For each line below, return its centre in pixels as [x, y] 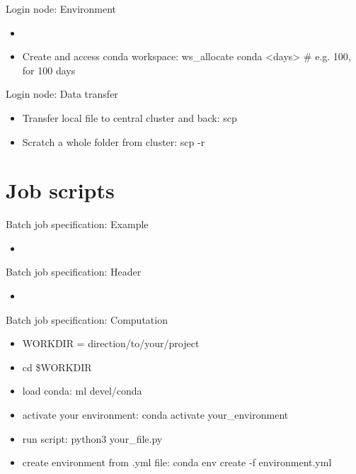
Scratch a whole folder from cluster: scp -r [114, 141]
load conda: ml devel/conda [82, 391]
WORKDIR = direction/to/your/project [111, 343]
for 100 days [49, 70]
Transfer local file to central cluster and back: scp [130, 117]
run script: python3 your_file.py [92, 438]
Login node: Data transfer [62, 94]
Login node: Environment [61, 9]
